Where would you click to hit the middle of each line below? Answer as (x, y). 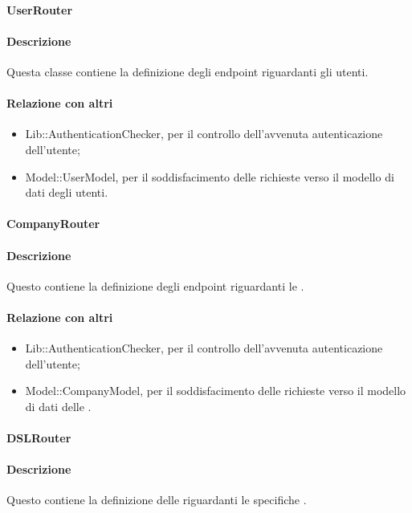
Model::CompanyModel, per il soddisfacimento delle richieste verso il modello (216, 391)
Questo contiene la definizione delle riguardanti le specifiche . (157, 500)
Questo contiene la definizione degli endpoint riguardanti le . (155, 285)
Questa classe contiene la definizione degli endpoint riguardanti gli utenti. (188, 71)
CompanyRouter (53, 224)
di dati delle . (58, 406)
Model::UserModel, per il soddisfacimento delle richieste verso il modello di (210, 176)
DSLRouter (39, 438)
